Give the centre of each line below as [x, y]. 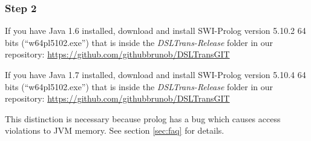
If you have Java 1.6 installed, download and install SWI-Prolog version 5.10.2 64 [155, 31]
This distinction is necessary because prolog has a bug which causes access [143, 118]
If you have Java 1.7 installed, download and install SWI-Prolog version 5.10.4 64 [155, 74]
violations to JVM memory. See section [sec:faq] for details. [115, 130]
